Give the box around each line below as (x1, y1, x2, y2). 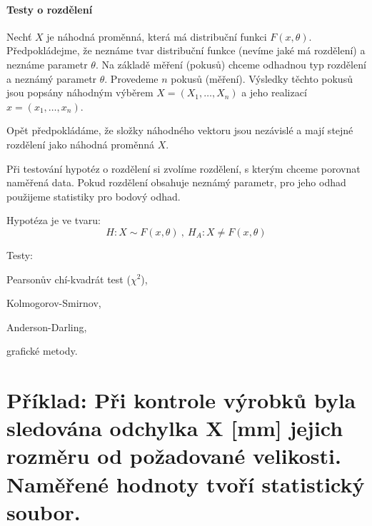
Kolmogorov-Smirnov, (6, 295, 101, 310)
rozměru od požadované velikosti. (6, 441, 341, 470)
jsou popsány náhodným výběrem (6, 85, 154, 100)
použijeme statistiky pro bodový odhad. (6, 188, 181, 203)
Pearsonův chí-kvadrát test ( (6, 271, 131, 286)
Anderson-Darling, (6, 319, 87, 334)
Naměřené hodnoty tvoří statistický (6, 469, 365, 498)
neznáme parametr (6, 56, 88, 71)
